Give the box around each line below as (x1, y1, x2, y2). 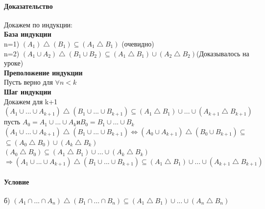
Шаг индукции (4, 86, 51, 96)
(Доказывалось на (196, 48, 249, 58)
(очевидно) (121, 38, 154, 48)
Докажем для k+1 (4, 96, 58, 106)
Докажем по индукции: (4, 19, 73, 29)
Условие (4, 176, 29, 186)
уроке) (4, 58, 24, 68)
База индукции (4, 29, 51, 39)
